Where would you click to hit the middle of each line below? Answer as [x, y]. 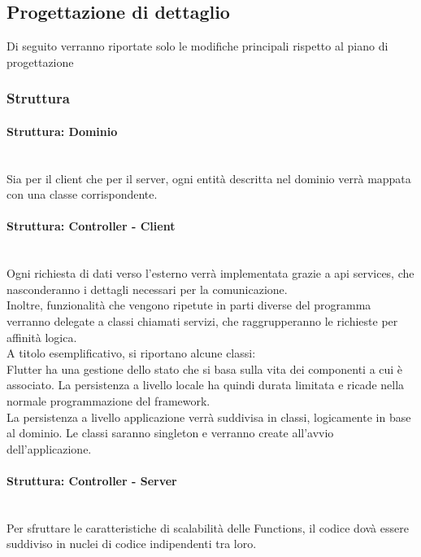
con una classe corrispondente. [82, 194]
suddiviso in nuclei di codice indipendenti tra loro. [132, 544]
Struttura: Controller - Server [92, 480]
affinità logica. [42, 337]
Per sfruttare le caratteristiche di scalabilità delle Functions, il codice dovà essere [208, 527]
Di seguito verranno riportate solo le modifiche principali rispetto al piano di [197, 46]
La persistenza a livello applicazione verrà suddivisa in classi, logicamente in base [209, 417]
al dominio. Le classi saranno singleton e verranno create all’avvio [170, 433]
